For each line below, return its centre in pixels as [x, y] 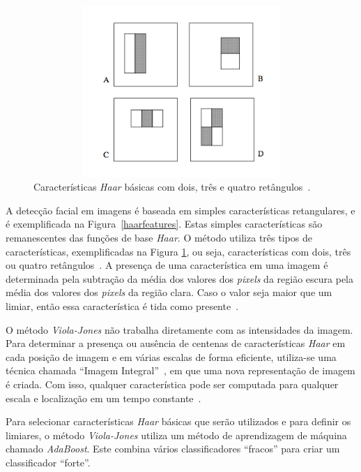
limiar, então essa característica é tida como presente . [122, 306]
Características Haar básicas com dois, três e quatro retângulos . [172, 187]
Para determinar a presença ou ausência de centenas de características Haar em [176, 343]
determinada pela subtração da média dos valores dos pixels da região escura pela [179, 278]
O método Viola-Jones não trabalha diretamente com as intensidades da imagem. [179, 329]
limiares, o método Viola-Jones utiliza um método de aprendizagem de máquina [176, 435]
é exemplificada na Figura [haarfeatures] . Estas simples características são [164, 224]
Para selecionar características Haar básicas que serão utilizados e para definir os [178, 421]
